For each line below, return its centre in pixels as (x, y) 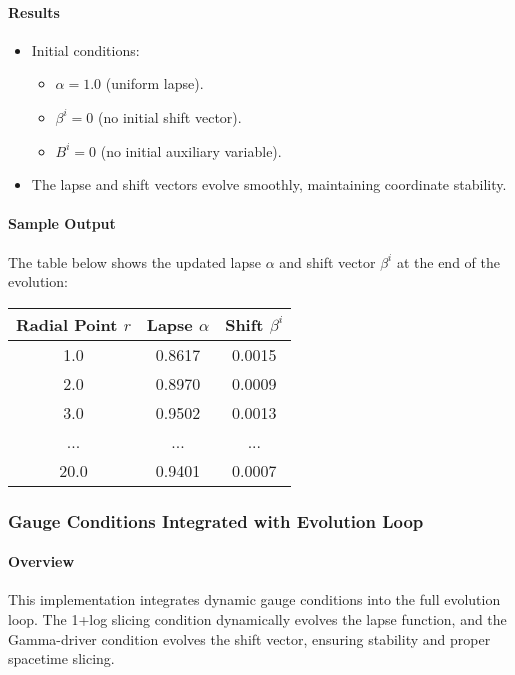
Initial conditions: (85, 49)
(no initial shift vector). (170, 116)
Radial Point (67, 324)
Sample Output (62, 223)
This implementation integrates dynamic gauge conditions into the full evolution (254, 599)
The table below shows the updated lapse (134, 261)
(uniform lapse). (154, 83)
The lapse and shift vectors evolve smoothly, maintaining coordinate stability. (269, 184)
